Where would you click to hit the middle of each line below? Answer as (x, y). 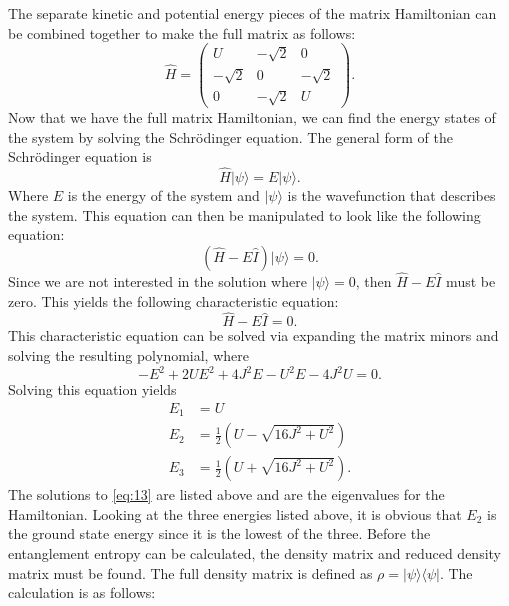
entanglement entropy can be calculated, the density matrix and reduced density (254, 553)
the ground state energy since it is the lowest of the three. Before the (219, 533)
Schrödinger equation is (80, 156)
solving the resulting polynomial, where (128, 355)
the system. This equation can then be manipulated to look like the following (244, 214)
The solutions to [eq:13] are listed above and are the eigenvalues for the (226, 494)
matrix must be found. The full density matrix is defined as (190, 572)
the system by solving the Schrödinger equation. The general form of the (230, 136)
